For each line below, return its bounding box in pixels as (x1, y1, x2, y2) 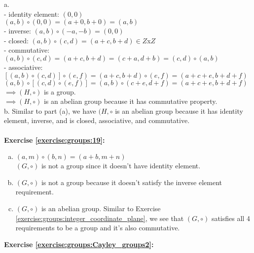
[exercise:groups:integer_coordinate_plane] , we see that (15, 213, 184, 223)
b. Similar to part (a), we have (4, 105, 96, 116)
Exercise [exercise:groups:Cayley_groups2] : (4, 239, 154, 249)
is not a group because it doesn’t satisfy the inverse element (41, 177, 222, 187)
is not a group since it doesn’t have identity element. (41, 160, 201, 171)
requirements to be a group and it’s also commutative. (15, 222, 180, 233)
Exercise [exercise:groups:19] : (4, 134, 105, 145)
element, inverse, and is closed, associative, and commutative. (4, 115, 190, 126)
